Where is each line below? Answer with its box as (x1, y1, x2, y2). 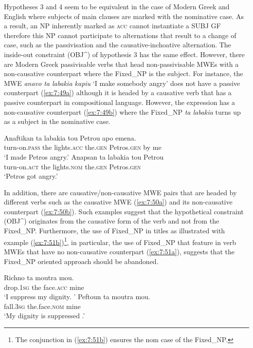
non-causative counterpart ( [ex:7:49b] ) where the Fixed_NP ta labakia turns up (4, 106, 241, 117)
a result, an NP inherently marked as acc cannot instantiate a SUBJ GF (4, 20, 221, 31)
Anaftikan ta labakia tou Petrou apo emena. (4, 132, 136, 143)
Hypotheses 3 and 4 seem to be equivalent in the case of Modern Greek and (4, 1, 230, 11)
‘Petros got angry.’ (4, 171, 58, 181)
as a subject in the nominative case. (4, 116, 110, 126)
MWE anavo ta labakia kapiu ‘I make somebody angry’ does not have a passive (4, 78, 240, 88)
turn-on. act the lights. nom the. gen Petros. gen (4, 161, 141, 171)
